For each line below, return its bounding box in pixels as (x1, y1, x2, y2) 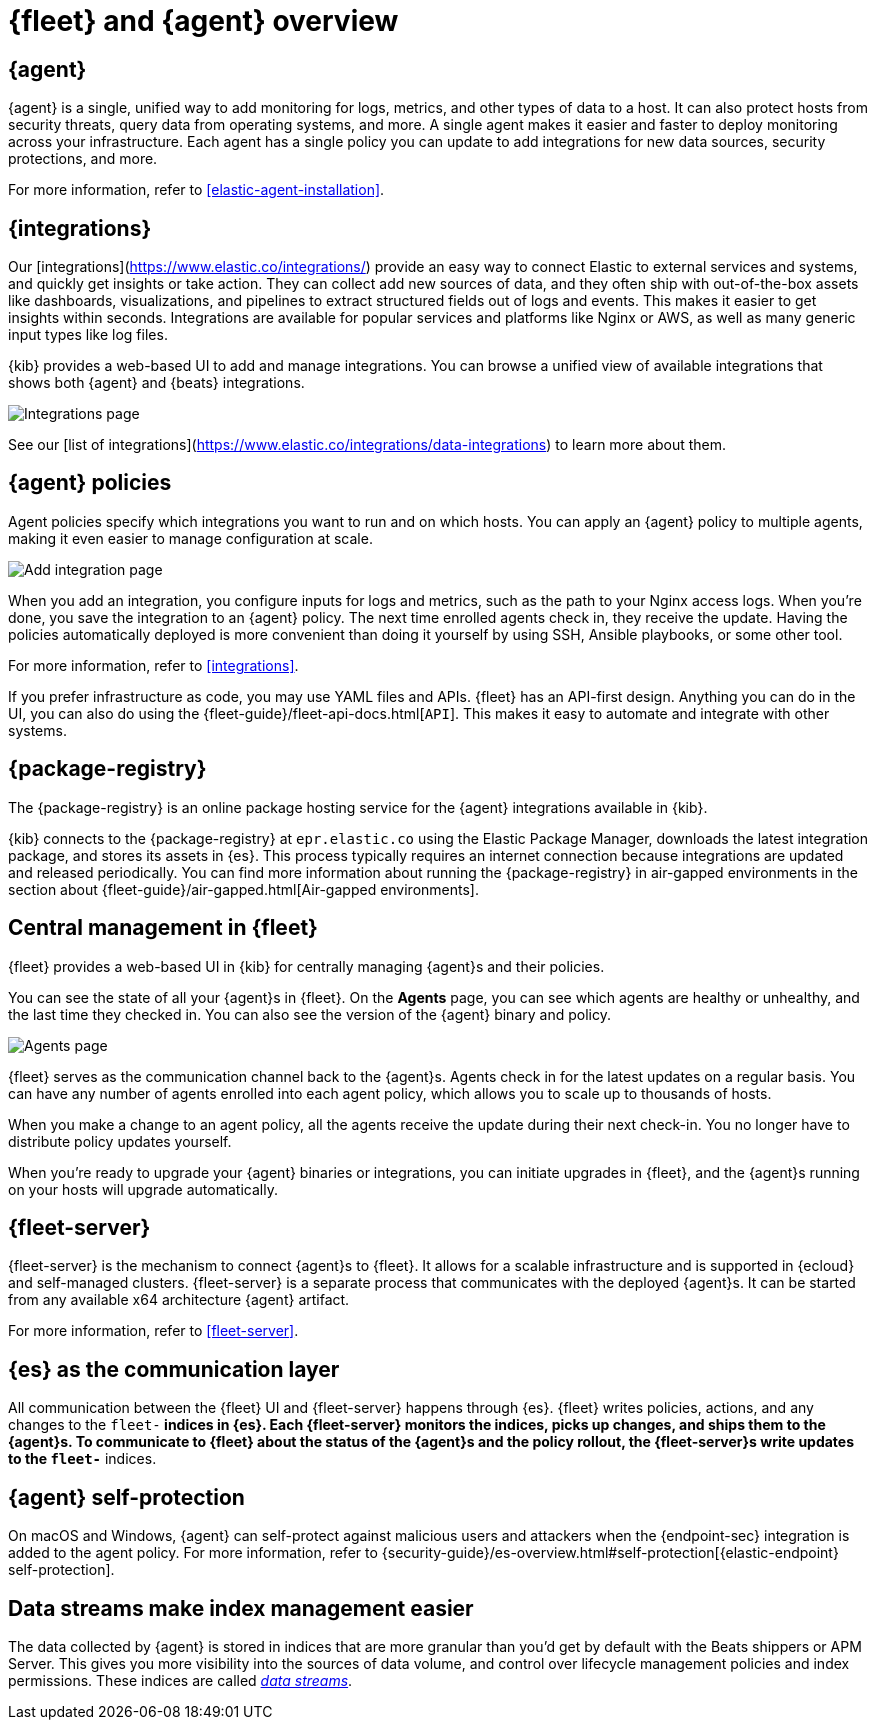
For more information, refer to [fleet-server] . (8, 1322, 299, 1340)
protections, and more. (8, 150, 158, 168)
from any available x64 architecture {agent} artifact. (8, 1291, 350, 1309)
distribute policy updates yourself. (8, 1132, 232, 1150)
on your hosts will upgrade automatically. (8, 1180, 278, 1198)
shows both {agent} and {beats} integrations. (8, 374, 305, 392)
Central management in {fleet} (8, 915, 318, 941)
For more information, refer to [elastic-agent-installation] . (8, 181, 385, 199)
